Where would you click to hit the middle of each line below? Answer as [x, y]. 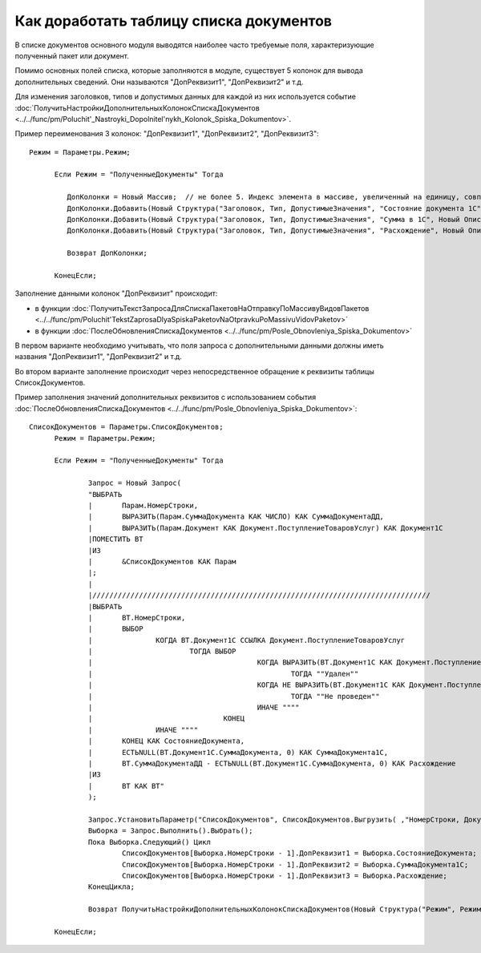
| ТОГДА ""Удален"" [224, 674]
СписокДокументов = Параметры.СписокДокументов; [126, 427]
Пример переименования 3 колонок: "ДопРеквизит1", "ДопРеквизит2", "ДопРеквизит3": [167, 134]
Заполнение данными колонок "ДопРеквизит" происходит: [116, 293]
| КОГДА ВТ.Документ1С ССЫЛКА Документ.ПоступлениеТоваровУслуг [247, 640]
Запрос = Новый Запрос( [135, 483]
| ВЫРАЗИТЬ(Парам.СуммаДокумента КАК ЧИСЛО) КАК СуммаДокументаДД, [236, 517]
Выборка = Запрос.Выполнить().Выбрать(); [171, 831]
